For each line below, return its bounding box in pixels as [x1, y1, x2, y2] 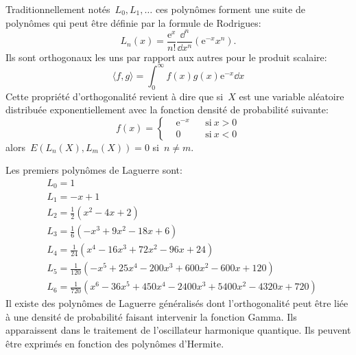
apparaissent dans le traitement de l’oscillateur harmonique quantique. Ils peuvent [5, 323, 351, 337]
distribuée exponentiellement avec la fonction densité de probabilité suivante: [5, 102, 329, 117]
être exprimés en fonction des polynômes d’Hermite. [5, 336, 224, 350]
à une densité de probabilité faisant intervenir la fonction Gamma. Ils [5, 309, 297, 323]
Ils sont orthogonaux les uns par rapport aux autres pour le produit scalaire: [5, 49, 327, 64]
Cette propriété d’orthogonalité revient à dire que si [5, 89, 224, 103]
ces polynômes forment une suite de [155, 2, 305, 16]
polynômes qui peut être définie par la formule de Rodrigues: [5, 15, 261, 30]
